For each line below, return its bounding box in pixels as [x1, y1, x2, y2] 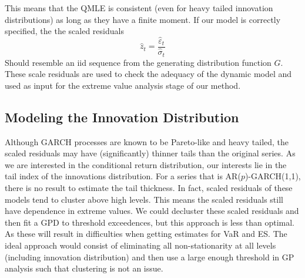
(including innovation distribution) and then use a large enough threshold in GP [5, 250, 294, 263]
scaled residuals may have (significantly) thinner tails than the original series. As [5, 147, 296, 159]
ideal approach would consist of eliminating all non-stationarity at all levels [5, 239, 276, 251]
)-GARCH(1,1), [244, 170, 301, 182]
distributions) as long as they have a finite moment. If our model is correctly [5, 13, 281, 25]
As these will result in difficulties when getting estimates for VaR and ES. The [5, 227, 287, 240]
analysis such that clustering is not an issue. [5, 262, 163, 274]
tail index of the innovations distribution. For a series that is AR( [5, 170, 241, 182]
